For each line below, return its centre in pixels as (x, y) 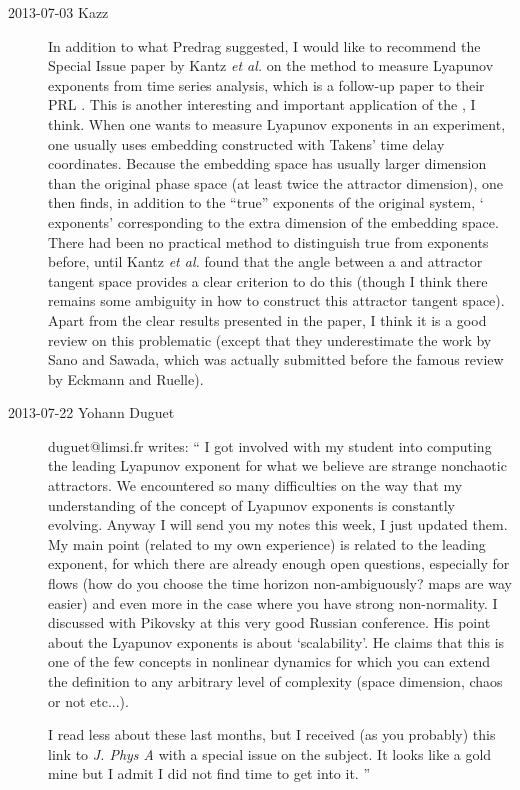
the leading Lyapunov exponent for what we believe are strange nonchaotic (277, 465)
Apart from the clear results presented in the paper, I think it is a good (267, 319)
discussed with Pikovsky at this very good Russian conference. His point (269, 622)
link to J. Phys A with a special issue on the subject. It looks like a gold (270, 753)
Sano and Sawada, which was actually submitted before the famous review (276, 359)
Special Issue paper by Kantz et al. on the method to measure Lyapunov (271, 65)
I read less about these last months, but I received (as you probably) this (272, 734)
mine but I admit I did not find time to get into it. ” (209, 773)
